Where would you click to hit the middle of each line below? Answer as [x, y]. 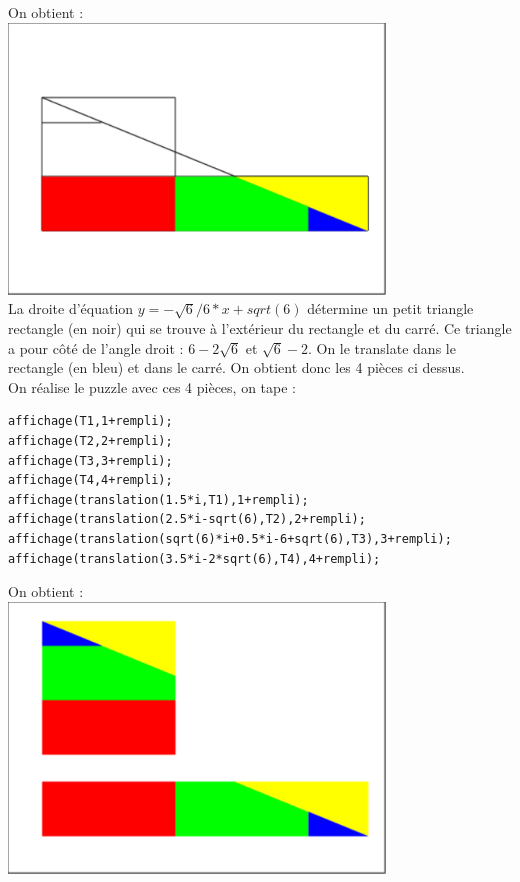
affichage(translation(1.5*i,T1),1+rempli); [158, 499]
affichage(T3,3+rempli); [90, 460]
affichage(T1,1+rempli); [90, 421]
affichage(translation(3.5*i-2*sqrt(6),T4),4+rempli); [194, 558]
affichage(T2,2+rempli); [90, 440]
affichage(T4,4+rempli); [90, 480]
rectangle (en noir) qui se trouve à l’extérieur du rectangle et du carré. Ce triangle [260, 328]
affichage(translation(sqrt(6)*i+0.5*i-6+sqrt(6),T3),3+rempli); [230, 538]
